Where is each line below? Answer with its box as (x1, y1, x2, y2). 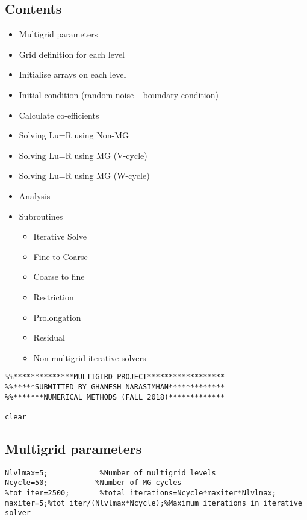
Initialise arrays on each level (19, 68, 126, 81)
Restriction (33, 290, 74, 303)
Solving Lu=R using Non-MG (19, 129, 129, 141)
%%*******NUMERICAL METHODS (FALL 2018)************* (5, 392, 225, 401)
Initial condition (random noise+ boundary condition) (19, 88, 219, 101)
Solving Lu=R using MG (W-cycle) (19, 169, 150, 182)
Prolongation (33, 311, 81, 323)
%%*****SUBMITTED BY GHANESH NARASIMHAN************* (5, 382, 225, 391)
